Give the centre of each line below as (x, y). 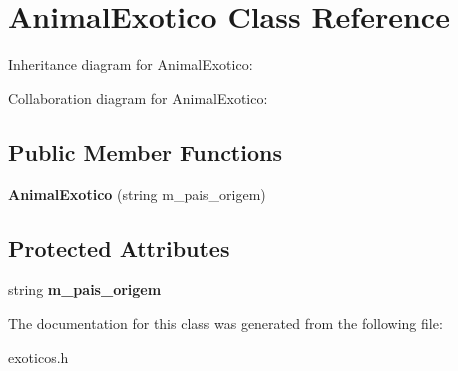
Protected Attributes (119, 247)
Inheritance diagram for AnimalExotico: (130, 64)
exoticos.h (38, 356)
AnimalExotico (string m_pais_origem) (137, 193)
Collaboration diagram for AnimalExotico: (138, 97)
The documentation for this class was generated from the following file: (225, 322)
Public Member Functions (145, 151)
